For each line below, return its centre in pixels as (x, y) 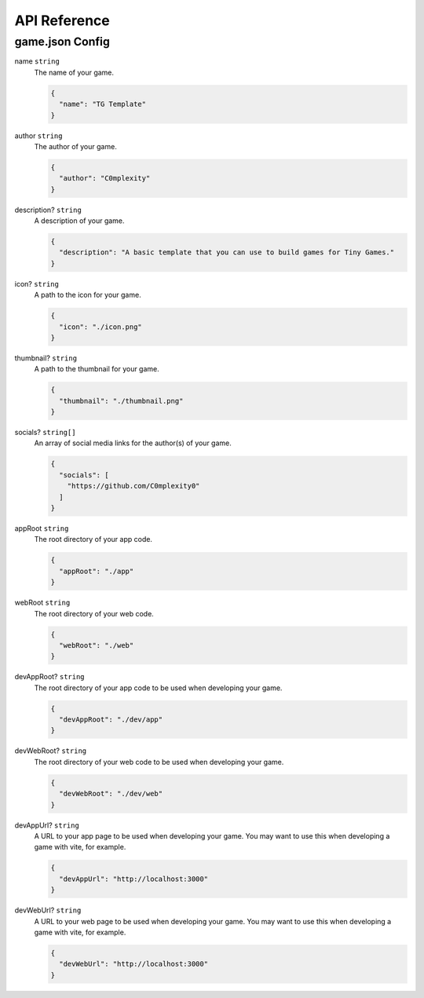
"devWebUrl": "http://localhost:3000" (133, 964)
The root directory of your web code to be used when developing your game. (159, 762)
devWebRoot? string (50, 751)
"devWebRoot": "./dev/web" (111, 794)
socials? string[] (45, 433)
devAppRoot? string (50, 677)
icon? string (37, 283)
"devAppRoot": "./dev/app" (111, 720)
